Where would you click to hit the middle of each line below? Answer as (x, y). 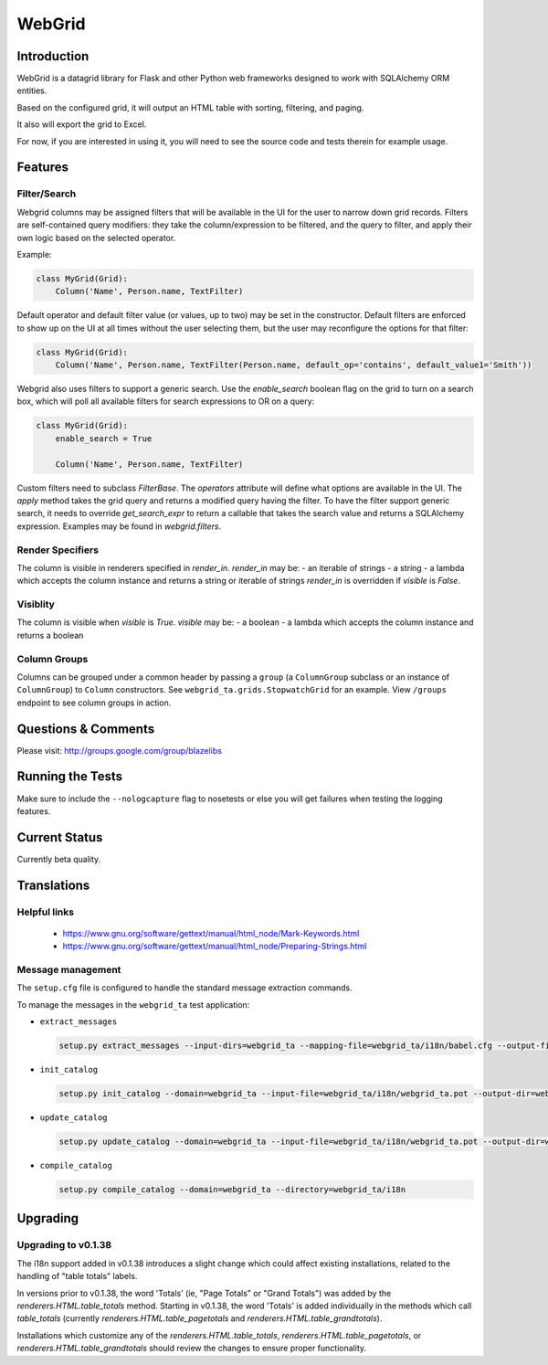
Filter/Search (47, 194)
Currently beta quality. (59, 859)
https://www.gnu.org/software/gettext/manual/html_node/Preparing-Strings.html (215, 947)
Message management (69, 969)
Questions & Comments (86, 729)
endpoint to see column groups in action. (94, 703)
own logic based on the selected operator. (96, 238)
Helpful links (46, 912)
